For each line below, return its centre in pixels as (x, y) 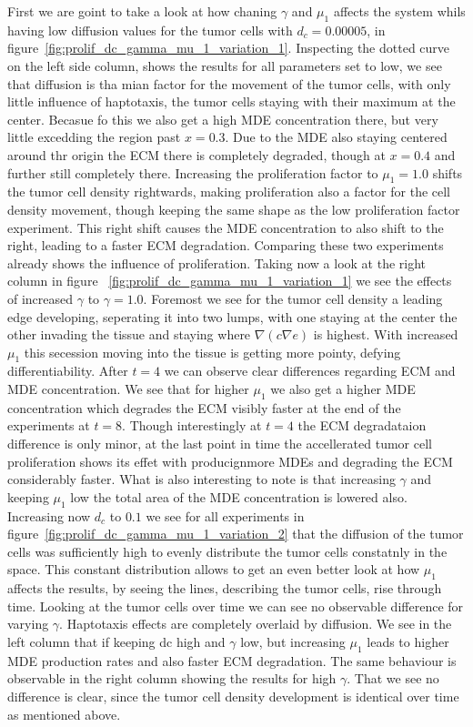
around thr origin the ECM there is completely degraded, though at (196, 154)
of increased (40, 298)
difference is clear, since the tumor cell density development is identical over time (233, 696)
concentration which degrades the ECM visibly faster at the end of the (204, 407)
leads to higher (408, 641)
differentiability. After (68, 371)
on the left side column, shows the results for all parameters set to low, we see (225, 65)
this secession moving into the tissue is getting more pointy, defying (212, 352)
